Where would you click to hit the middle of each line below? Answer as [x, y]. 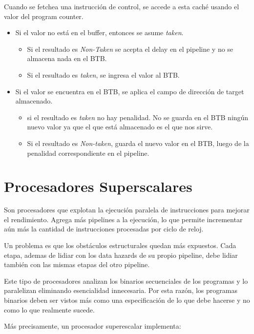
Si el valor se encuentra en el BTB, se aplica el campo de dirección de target [130, 91]
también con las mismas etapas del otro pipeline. [77, 264]
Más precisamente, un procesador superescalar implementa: [93, 326]
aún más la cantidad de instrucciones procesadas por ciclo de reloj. [104, 229]
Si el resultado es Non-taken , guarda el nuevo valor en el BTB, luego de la [138, 143]
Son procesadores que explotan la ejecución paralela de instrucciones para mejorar [127, 210]
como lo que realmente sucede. [49, 309]
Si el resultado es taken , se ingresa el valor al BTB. [103, 74]
